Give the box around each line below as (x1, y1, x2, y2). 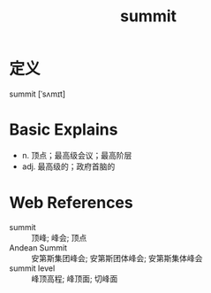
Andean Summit (9, 242, 68, 253)
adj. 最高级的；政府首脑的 (21, 161, 116, 172)
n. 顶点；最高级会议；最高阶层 (21, 150, 132, 160)
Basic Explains (9, 120, 118, 140)
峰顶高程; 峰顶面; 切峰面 (31, 273, 118, 284)
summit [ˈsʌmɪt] (9, 89, 66, 99)
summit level (9, 263, 56, 274)
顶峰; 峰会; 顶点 (31, 232, 87, 243)
